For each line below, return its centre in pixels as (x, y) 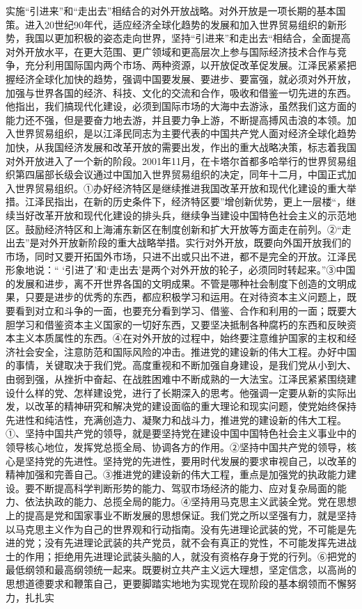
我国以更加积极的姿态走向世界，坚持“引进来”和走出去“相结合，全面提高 (188, 38)
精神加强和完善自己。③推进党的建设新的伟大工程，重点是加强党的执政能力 (176, 474)
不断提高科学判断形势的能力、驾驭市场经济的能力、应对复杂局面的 (186, 488)
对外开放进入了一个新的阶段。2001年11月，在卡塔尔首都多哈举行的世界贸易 (176, 160)
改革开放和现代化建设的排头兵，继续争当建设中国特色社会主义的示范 (190, 215)
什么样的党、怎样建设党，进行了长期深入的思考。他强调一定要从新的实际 (181, 392)
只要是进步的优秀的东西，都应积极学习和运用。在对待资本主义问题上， (186, 297)
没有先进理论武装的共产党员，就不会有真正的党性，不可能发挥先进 (195, 543)
